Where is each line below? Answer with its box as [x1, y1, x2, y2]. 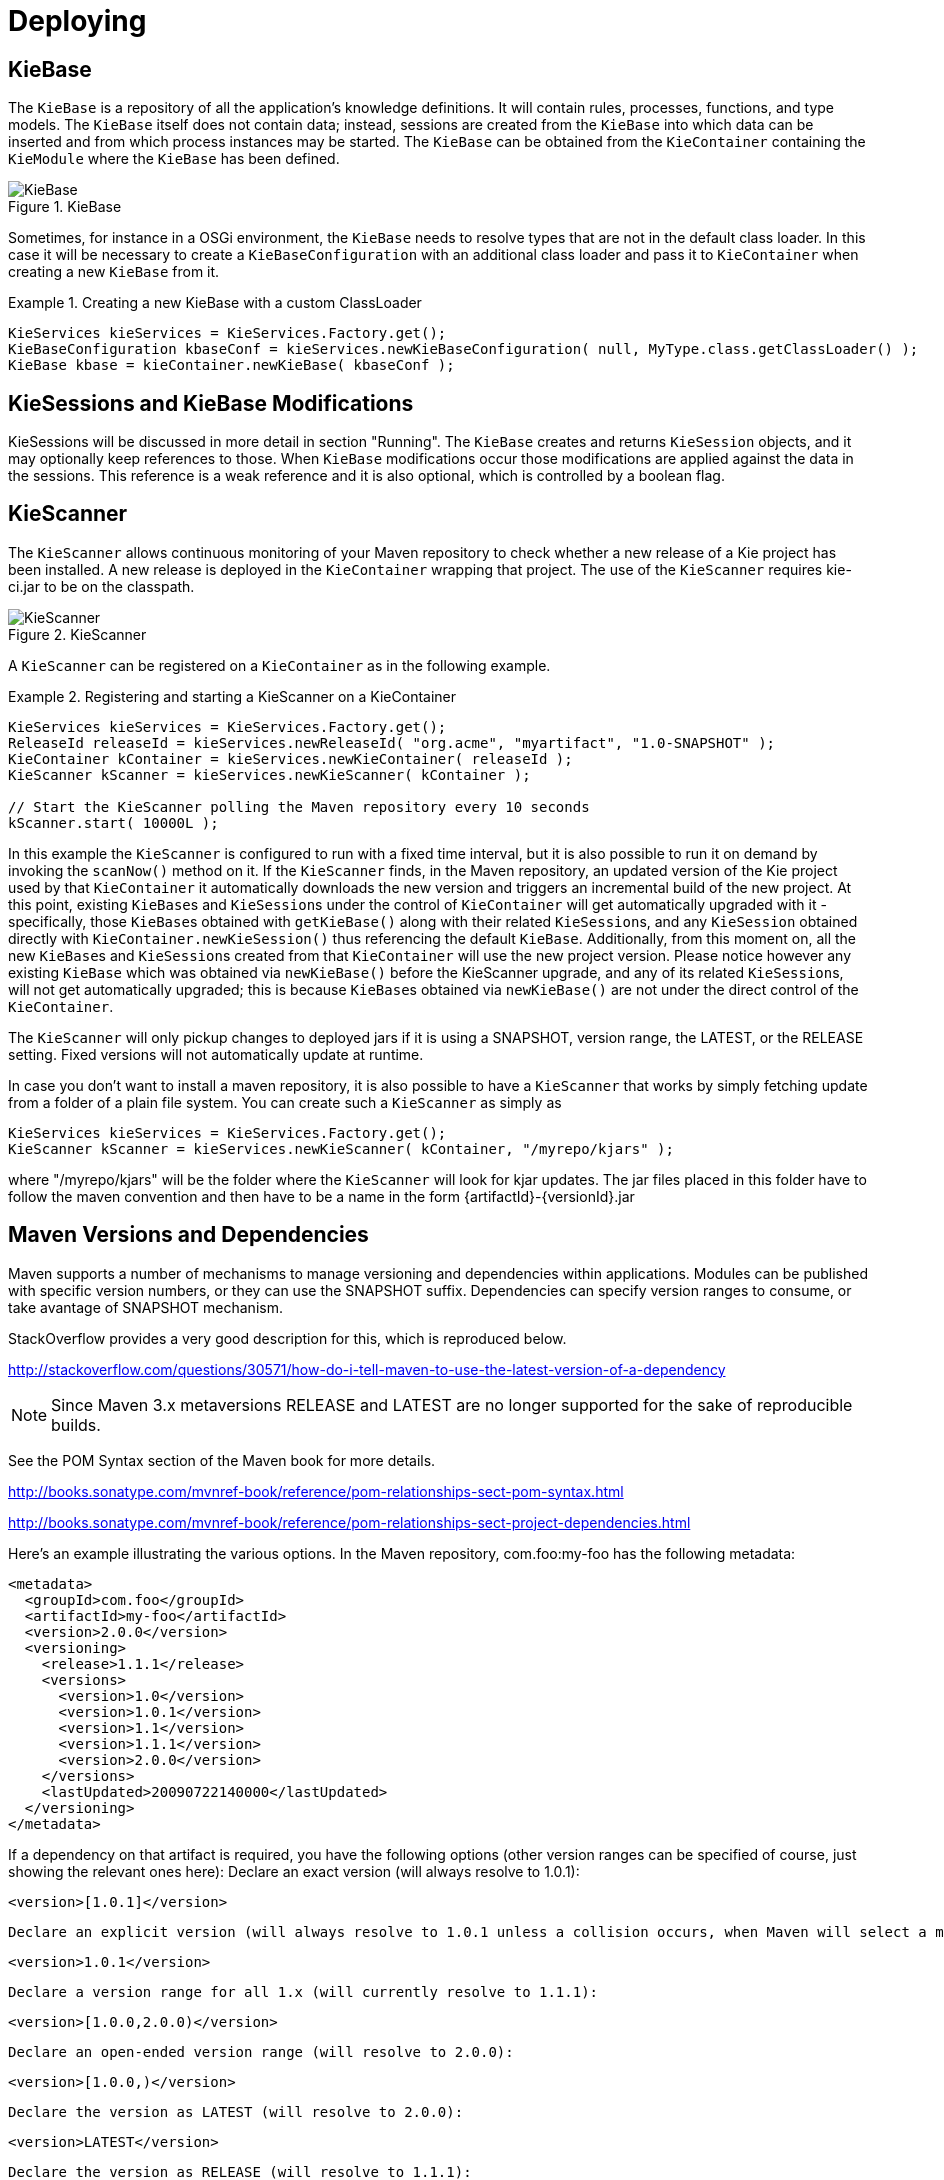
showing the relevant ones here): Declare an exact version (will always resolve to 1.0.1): [8, 1862, 580, 1880]
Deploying [8, 4, 147, 38]
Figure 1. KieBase [8, 198, 122, 216]
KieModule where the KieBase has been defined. [8, 150, 340, 168]
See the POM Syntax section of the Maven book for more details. [8, 1451, 436, 1469]
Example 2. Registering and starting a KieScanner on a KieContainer [8, 687, 457, 705]
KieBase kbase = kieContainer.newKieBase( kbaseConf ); [8, 357, 455, 374]
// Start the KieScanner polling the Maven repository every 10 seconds [8, 798, 590, 815]
